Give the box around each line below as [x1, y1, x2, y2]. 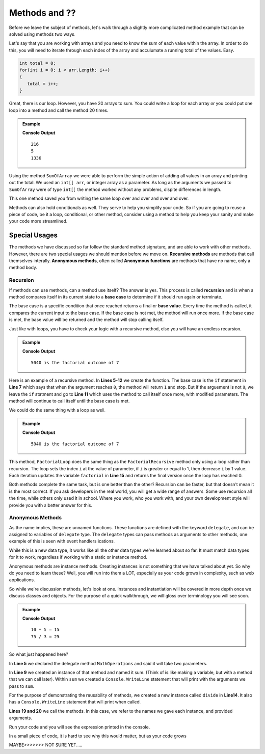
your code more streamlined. [9, 218, 68, 224]
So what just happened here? [9, 651, 69, 657]
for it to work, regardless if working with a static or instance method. [9, 554, 147, 560]
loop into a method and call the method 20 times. [9, 107, 108, 113]
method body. [9, 265, 38, 270]
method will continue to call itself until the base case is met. [9, 398, 130, 404]
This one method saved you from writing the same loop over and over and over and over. [9, 195, 189, 201]
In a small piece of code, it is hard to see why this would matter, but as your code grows [9, 733, 186, 739]
